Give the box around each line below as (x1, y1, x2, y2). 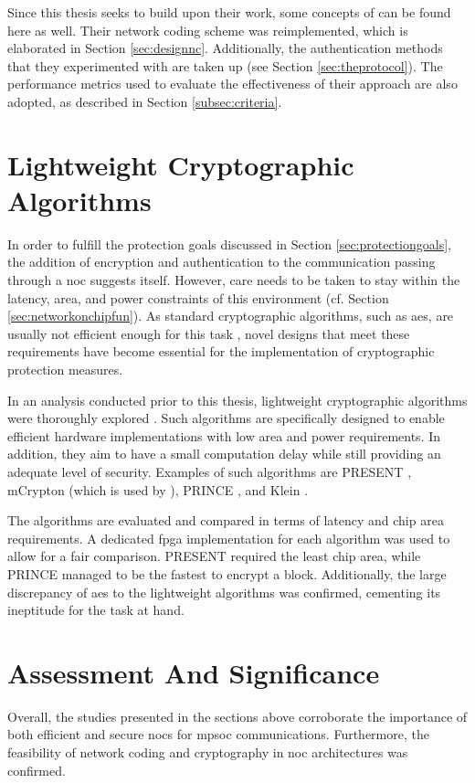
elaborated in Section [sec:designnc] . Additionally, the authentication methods (7, 38, 443, 58)
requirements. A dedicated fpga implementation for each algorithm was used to (7, 528, 450, 547)
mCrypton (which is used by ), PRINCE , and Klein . (7, 480, 309, 499)
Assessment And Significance (7, 653, 380, 691)
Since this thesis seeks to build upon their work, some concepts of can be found (7, 3, 451, 21)
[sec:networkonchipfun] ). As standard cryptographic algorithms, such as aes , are (7, 306, 454, 325)
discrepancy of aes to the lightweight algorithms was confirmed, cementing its (7, 582, 441, 601)
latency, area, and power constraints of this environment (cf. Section (7, 288, 389, 307)
